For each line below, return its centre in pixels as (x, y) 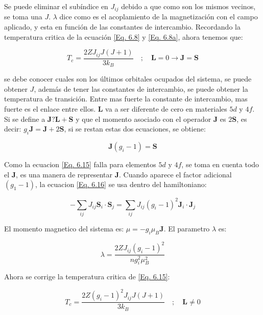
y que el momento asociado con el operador (144, 119)
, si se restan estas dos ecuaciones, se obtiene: (135, 129)
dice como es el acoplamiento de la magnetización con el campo (159, 17)
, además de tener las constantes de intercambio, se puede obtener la (141, 88)
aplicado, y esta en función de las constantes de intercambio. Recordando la (122, 27)
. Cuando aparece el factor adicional (175, 174)
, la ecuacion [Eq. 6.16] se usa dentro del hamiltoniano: (121, 184)
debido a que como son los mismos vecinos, (188, 6)
